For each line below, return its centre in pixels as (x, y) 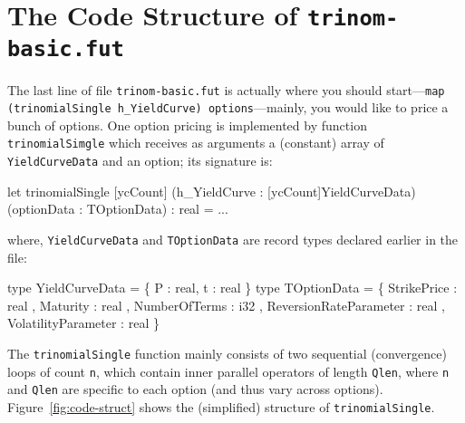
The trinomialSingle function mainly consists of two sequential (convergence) (227, 353)
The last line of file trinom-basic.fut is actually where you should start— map (226, 89)
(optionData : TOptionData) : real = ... (118, 209)
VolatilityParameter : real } (83, 323)
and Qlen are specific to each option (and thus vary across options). (195, 389)
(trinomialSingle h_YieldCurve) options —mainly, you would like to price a (228, 107)
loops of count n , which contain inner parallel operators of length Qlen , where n (228, 371)
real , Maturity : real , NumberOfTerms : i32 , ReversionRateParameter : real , (226, 305)
